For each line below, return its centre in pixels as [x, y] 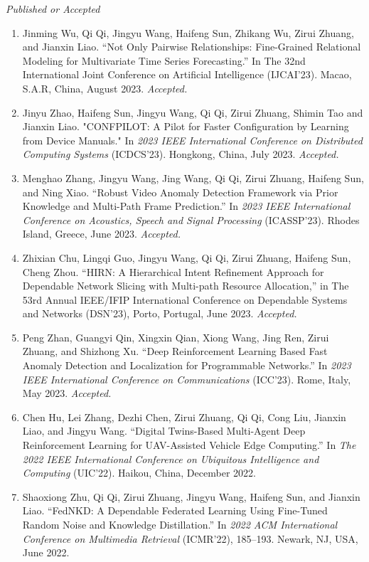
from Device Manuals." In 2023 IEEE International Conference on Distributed [192, 140]
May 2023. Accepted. [67, 393]
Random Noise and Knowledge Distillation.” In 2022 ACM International [180, 524]
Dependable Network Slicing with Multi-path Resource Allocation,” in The [186, 286]
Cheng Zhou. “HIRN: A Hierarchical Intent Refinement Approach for [173, 271]
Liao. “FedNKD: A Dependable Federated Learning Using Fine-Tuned [175, 510]
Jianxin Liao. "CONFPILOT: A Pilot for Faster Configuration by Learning [186, 126]
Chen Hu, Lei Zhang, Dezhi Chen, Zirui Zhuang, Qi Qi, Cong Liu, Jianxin [184, 417]
